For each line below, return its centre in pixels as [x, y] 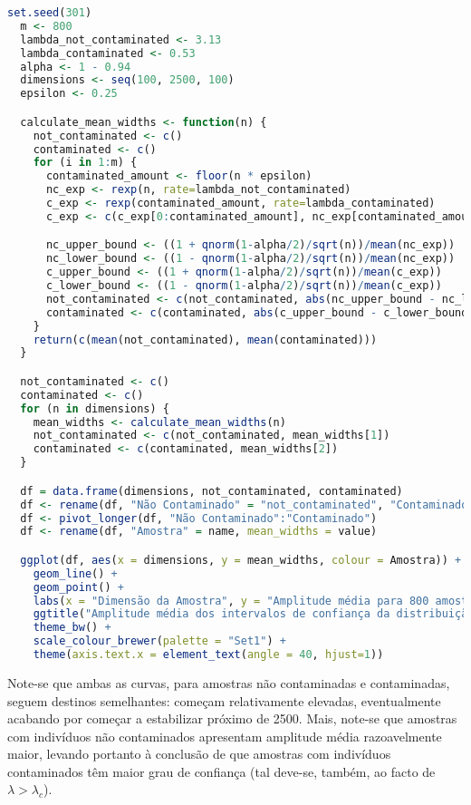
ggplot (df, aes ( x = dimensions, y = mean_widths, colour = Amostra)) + [241, 560]
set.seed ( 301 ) [50, 13]
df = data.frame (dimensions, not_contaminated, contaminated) [211, 491]
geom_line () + [75, 573]
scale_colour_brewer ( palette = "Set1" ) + [159, 641]
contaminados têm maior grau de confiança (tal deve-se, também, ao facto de [221, 771]
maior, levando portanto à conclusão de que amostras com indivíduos [199, 754]
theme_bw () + [72, 628]
